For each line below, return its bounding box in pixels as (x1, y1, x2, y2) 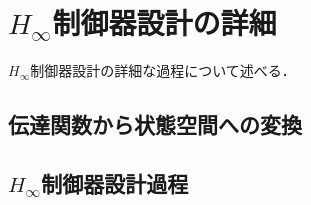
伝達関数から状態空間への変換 (8, 109, 302, 140)
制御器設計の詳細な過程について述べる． (30, 60, 296, 81)
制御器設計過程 (41, 167, 189, 198)
